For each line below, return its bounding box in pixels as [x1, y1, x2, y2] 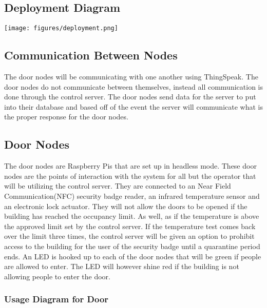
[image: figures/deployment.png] [4, 25, 118, 32]
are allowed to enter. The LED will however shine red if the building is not [4, 261, 239, 272]
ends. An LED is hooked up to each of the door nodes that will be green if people [4, 251, 261, 261]
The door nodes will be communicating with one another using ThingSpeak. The [4, 71, 258, 82]
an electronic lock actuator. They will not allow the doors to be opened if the [4, 200, 247, 211]
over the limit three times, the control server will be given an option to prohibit [4, 231, 255, 241]
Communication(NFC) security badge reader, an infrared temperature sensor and [4, 191, 260, 201]
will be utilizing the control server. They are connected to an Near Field [4, 180, 231, 191]
